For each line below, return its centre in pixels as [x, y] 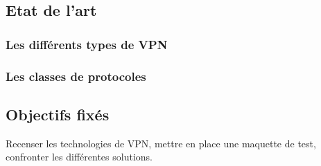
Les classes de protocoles [76, 76]
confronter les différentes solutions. [79, 157]
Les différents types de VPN [87, 44]
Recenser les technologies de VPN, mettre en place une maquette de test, [161, 143]
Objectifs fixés [58, 114]
